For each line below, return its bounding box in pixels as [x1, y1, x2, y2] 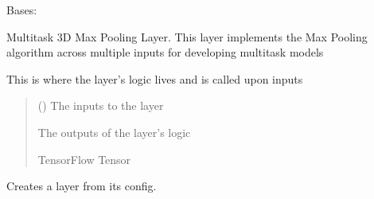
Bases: [6, 2, 37, 18]
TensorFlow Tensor [37, 150, 131, 167]
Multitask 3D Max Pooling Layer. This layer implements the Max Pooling [6, 28, 368, 45]
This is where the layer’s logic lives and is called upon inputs [6, 70, 303, 87]
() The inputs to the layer [37, 97, 164, 114]
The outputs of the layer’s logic [37, 123, 191, 140]
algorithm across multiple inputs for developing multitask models [6, 44, 324, 60]
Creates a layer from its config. [6, 178, 157, 194]
